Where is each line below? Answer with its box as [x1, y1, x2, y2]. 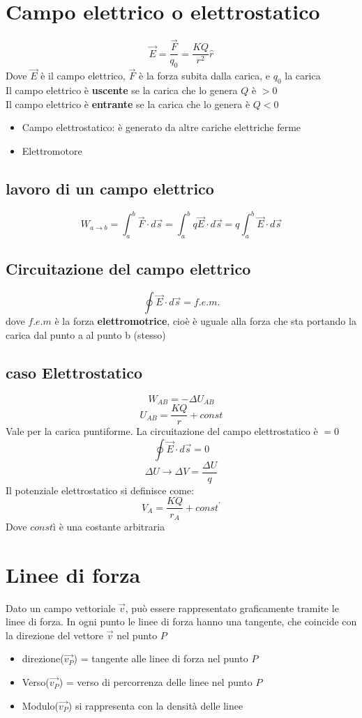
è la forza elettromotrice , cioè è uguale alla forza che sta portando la [54, 314, 356, 328]
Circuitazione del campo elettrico [6, 258, 251, 280]
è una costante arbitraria [59, 519, 165, 533]
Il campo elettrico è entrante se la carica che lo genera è [6, 96, 250, 111]
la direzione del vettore [6, 627, 104, 642]
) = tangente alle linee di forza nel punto [73, 651, 248, 666]
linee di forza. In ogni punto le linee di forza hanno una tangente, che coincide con [6, 614, 357, 629]
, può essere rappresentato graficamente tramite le [125, 600, 339, 615]
